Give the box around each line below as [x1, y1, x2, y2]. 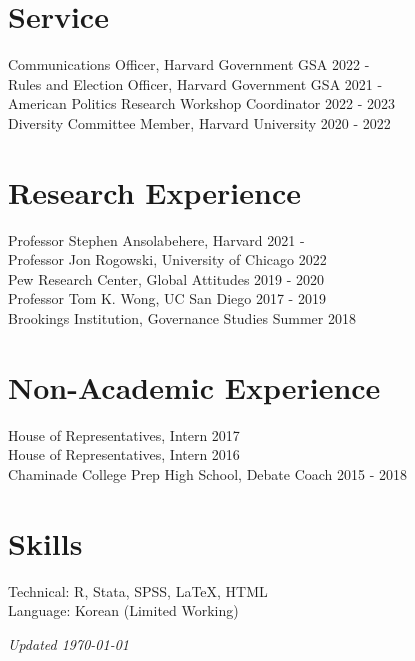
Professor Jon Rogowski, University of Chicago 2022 [8, 249, 327, 270]
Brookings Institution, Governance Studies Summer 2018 [8, 308, 356, 328]
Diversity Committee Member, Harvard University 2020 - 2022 [8, 112, 391, 133]
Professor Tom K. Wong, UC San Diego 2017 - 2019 [8, 288, 326, 309]
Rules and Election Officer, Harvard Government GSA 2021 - [8, 73, 383, 94]
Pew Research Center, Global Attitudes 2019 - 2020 [8, 268, 325, 289]
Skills [8, 522, 83, 563]
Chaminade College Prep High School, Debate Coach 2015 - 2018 [8, 463, 408, 484]
